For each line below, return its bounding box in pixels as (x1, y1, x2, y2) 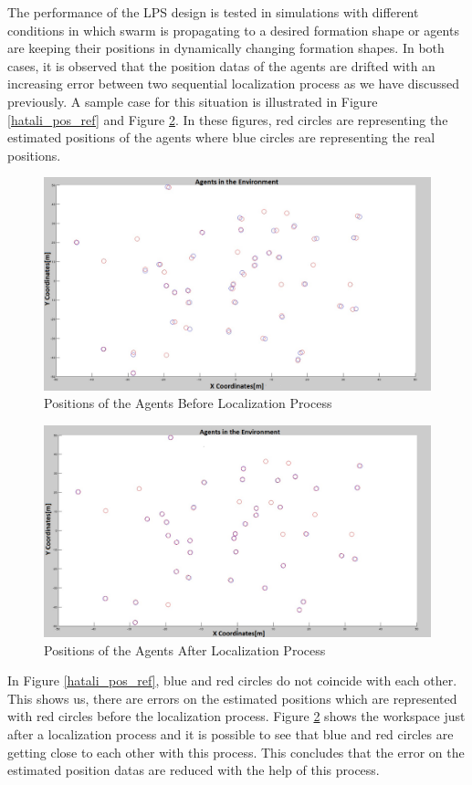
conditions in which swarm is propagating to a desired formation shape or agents (7, 20, 459, 39)
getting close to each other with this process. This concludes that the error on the (7, 742, 465, 761)
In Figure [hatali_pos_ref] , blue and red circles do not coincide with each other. (7, 671, 457, 690)
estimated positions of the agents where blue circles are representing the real (7, 128, 435, 147)
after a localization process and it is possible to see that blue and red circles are (7, 724, 454, 743)
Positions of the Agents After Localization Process (44, 640, 326, 659)
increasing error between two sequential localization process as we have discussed (7, 74, 460, 93)
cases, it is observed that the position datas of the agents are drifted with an (7, 56, 435, 75)
